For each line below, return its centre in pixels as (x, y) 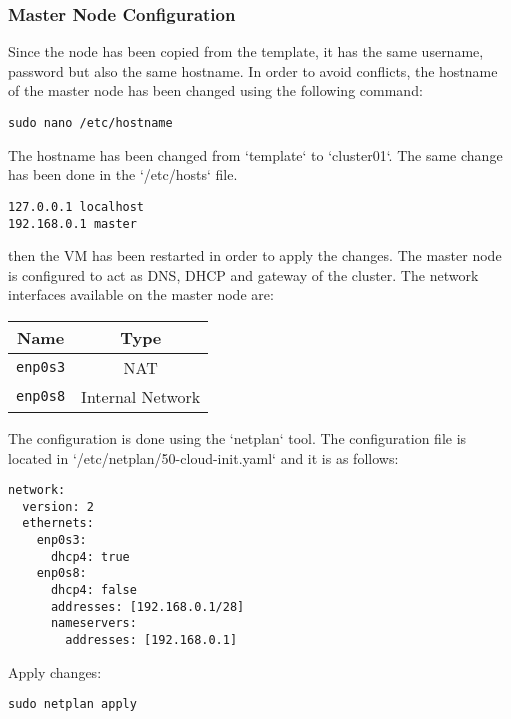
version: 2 (58, 506)
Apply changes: (55, 671)
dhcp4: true (90, 556)
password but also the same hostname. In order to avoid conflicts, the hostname (253, 70)
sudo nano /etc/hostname (90, 123)
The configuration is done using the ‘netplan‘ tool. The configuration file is (237, 437)
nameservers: (93, 623)
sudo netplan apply (72, 704)
